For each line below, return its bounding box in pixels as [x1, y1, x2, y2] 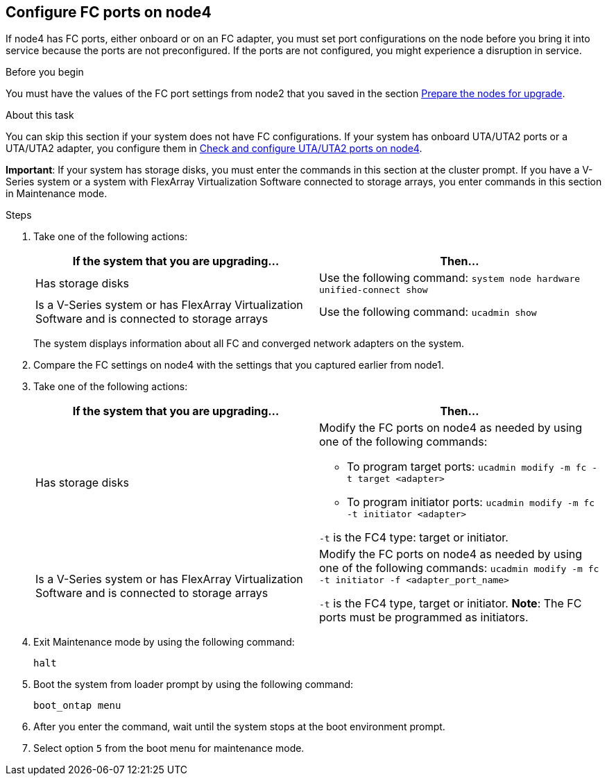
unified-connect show [319, 285, 428, 296]
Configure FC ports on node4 [6, 3, 212, 21]
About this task [6, 109, 74, 121]
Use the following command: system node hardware [319, 271, 581, 285]
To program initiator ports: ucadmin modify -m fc [347, 495, 595, 510]
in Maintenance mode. [6, 187, 108, 200]
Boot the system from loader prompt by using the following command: [33, 678, 354, 691]
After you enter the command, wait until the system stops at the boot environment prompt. [33, 721, 445, 733]
